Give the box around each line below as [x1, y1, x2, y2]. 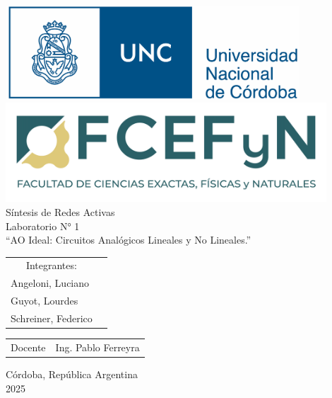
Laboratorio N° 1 [6, 218, 80, 233]
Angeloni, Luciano [11, 275, 90, 290]
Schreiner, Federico [11, 311, 93, 326]
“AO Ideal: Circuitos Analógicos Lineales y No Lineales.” [6, 232, 251, 247]
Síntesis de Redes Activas [6, 204, 115, 219]
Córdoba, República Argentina [6, 366, 138, 381]
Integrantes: [25, 258, 77, 273]
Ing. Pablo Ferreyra [55, 339, 140, 354]
